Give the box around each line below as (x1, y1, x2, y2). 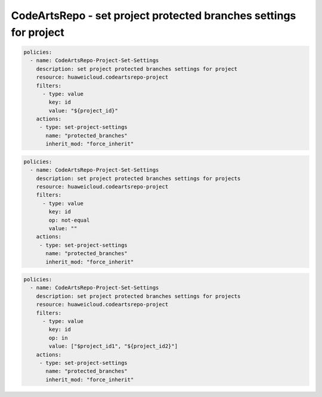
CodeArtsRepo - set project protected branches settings (11, 9, 296, 22)
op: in (48, 334, 68, 341)
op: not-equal (48, 216, 90, 224)
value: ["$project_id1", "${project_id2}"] (48, 343, 178, 350)
